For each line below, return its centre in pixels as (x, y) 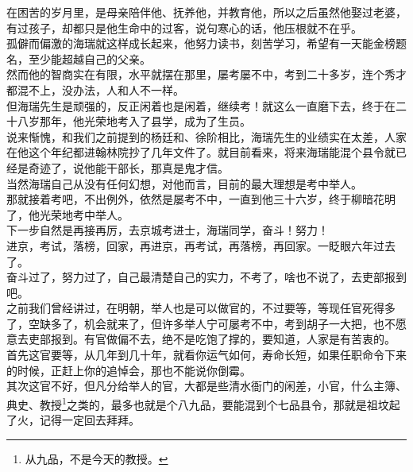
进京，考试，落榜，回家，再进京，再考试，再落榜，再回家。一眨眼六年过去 (201, 245)
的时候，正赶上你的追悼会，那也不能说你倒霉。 (129, 370)
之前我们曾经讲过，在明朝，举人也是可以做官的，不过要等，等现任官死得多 (201, 308)
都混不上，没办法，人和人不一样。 (95, 89)
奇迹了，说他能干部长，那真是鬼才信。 (128, 167)
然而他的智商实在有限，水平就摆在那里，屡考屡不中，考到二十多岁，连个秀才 (206, 74)
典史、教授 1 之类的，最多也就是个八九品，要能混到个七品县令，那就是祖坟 (198, 403)
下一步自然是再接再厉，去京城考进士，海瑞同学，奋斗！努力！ (168, 230)
